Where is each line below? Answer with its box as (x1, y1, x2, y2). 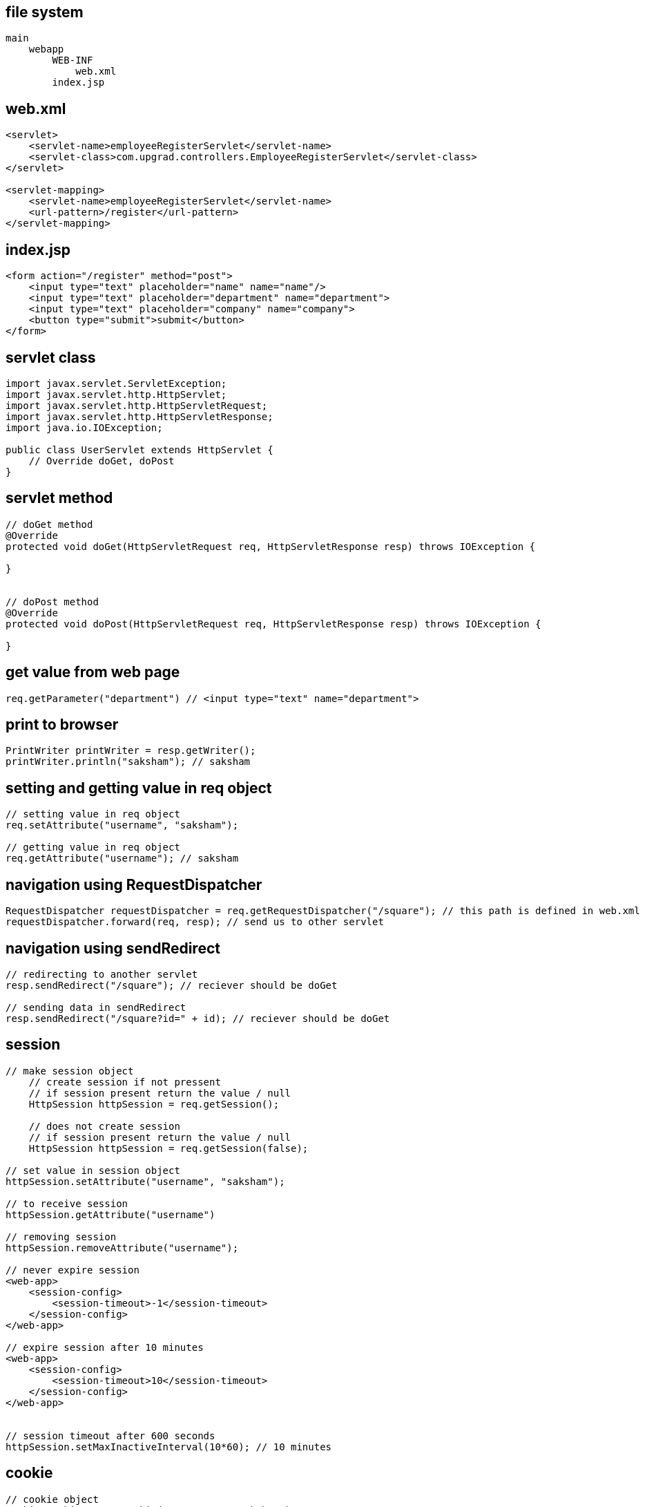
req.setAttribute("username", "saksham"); (6, 819, 239, 831)
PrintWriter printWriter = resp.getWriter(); (6, 745, 256, 757)
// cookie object (6, 1493, 99, 1505)
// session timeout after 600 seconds (6, 1430, 215, 1441)
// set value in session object (6, 1164, 180, 1176)
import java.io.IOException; (6, 421, 163, 433)
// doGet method (6, 518, 93, 530)
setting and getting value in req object (6, 779, 272, 797)
